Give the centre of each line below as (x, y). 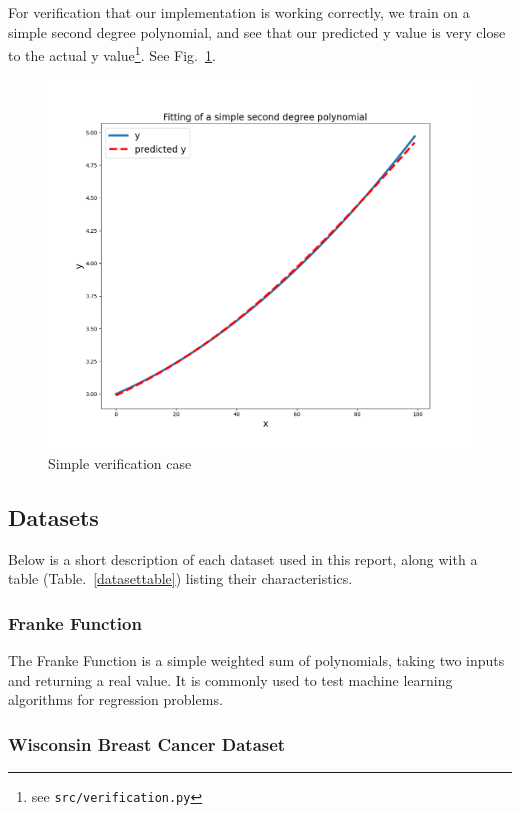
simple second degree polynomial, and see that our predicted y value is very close (257, 31)
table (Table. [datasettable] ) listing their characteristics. (180, 578)
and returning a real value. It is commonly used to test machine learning (230, 679)
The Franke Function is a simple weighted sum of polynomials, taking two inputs (256, 659)
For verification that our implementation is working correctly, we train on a (239, 12)
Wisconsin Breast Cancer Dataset (147, 743)
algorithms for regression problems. (115, 699)
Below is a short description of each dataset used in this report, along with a (243, 558)
